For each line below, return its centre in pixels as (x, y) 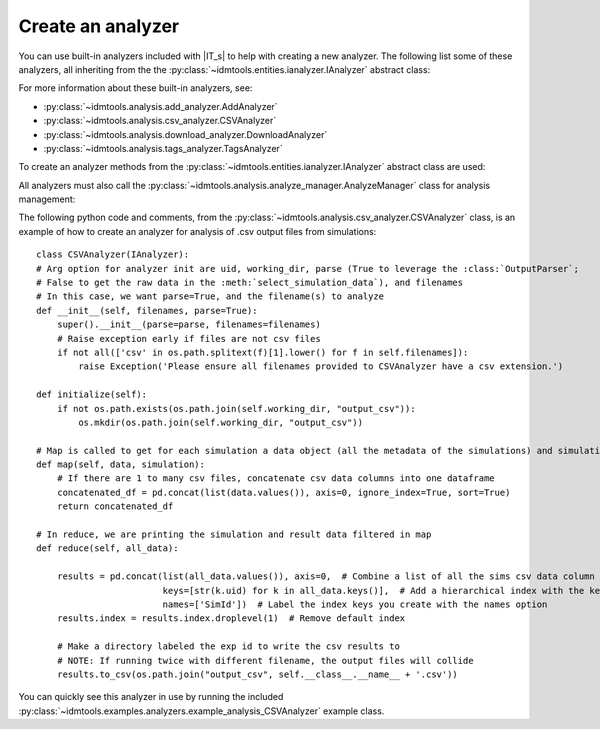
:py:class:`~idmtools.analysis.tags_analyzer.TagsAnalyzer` (163, 148)
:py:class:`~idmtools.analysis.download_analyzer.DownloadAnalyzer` (185, 134)
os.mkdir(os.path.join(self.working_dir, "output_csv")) (221, 422)
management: (47, 199)
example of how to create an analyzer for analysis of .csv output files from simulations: (197, 231)
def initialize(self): (92, 394)
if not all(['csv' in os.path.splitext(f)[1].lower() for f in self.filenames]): (262, 352)
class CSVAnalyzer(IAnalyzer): (113, 254)
